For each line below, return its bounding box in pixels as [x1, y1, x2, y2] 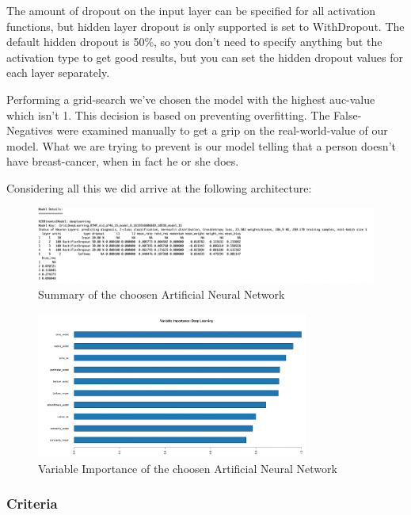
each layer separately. [6, 64, 110, 81]
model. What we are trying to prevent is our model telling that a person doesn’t [6, 137, 396, 154]
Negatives [6, 122, 53, 139]
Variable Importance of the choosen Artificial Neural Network [38, 460, 337, 476]
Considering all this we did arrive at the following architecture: [6, 179, 312, 196]
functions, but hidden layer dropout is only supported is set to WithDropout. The [6, 17, 405, 34]
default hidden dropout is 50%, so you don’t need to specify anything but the [6, 33, 382, 50]
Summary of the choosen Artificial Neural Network [38, 286, 285, 303]
